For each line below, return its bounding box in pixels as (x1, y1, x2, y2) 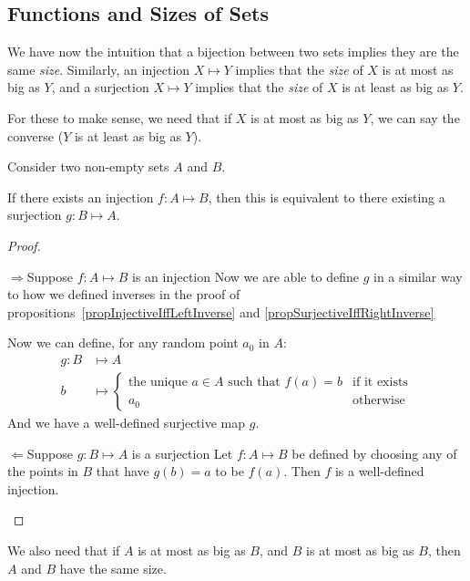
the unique (128, 376, 188, 389)
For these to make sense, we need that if (7, 108, 232, 127)
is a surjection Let (131, 443, 233, 462)
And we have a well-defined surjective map (7, 412, 246, 431)
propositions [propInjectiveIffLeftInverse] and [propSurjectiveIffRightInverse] (7, 302, 434, 321)
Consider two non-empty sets (7, 157, 169, 176)
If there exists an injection (7, 187, 154, 206)
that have (96, 462, 149, 481)
